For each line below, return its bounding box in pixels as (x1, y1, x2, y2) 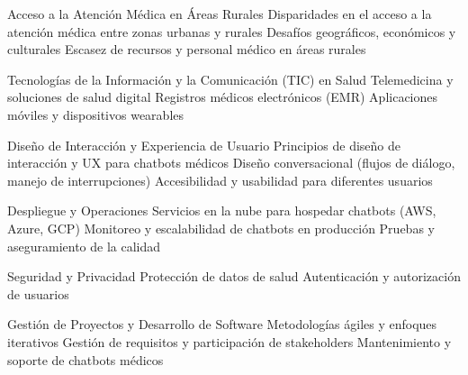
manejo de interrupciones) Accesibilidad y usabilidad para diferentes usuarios (7, 170, 433, 189)
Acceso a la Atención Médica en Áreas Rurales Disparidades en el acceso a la (7, 5, 432, 23)
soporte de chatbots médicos (7, 350, 164, 369)
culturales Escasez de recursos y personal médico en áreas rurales (7, 40, 366, 59)
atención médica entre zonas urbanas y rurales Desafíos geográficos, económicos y (7, 22, 456, 41)
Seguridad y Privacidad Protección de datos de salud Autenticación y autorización (7, 267, 461, 286)
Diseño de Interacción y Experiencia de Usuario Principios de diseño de (7, 135, 400, 154)
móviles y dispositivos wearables (7, 105, 184, 123)
